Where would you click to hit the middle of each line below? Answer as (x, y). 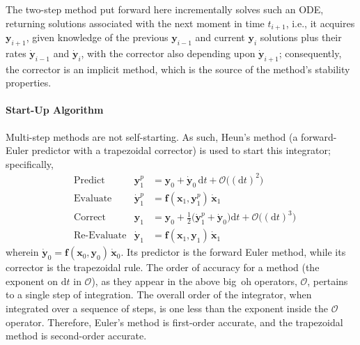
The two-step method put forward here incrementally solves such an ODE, (165, 9)
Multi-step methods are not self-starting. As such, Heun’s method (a (152, 136)
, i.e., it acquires (320, 23)
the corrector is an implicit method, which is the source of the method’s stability (178, 69)
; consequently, (310, 53)
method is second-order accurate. (76, 336)
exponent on (32, 281)
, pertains (328, 281)
